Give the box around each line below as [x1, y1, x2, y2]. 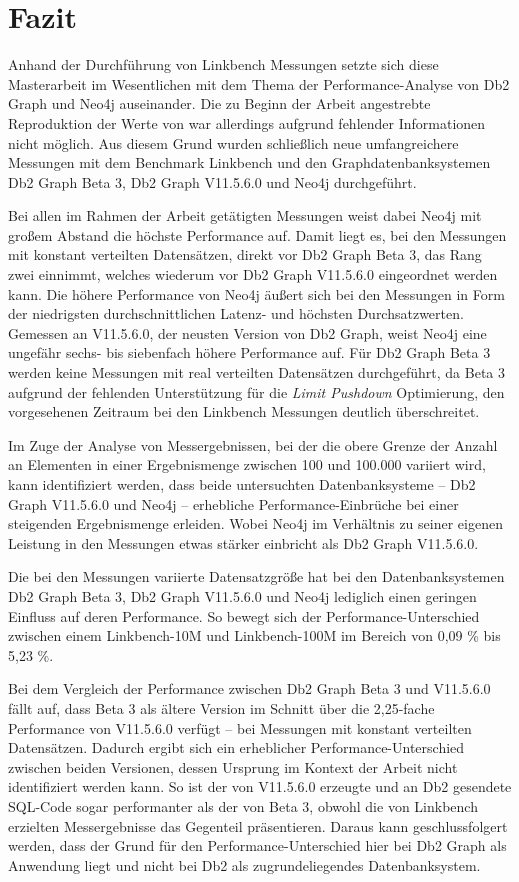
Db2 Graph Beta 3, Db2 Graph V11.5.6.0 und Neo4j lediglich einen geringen [8, 585, 477, 606]
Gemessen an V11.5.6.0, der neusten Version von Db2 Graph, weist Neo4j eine [8, 322, 487, 343]
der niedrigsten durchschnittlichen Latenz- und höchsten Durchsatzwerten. [8, 303, 464, 324]
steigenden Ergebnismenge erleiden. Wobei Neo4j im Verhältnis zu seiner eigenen [8, 513, 503, 534]
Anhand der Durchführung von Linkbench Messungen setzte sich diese [8, 54, 439, 75]
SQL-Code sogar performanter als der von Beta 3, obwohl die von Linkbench [8, 795, 478, 816]
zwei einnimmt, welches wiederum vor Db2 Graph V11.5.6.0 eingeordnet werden [8, 264, 498, 285]
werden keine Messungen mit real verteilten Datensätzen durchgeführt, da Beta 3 [8, 362, 506, 383]
